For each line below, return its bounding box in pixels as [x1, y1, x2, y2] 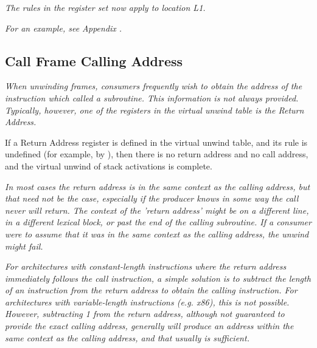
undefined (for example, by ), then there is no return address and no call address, [5, 148, 308, 160]
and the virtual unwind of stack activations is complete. [5, 159, 212, 172]
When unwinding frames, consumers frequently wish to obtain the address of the [5, 80, 302, 92]
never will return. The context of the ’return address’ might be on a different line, [5, 203, 309, 216]
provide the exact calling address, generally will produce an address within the [5, 319, 294, 332]
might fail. [5, 239, 43, 252]
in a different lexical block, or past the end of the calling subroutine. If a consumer [5, 216, 312, 228]
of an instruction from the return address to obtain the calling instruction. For [5, 284, 298, 296]
